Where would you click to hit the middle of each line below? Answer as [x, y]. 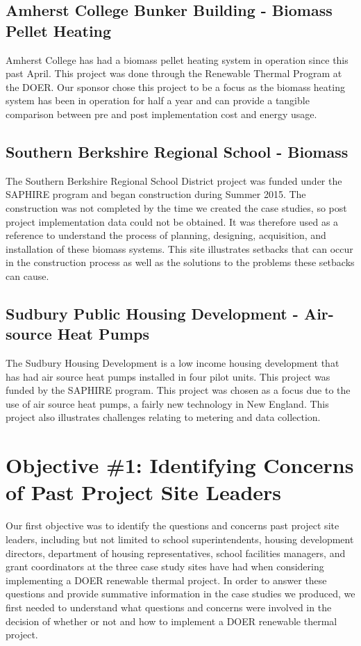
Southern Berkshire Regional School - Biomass [177, 151]
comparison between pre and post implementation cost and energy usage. [161, 114]
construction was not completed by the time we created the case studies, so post [176, 207]
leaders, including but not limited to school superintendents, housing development [180, 539]
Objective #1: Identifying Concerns [180, 465]
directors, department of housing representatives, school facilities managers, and [176, 553]
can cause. [27, 275]
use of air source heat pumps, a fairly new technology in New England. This [167, 403]
